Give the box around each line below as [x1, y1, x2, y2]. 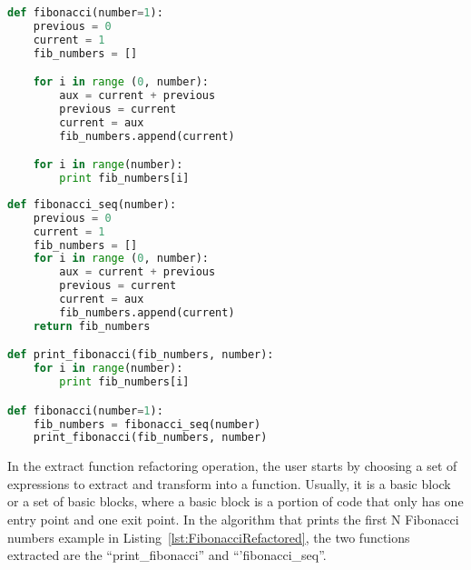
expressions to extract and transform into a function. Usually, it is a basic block [7, 474, 451, 493]
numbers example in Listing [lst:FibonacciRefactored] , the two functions [7, 527, 410, 546]
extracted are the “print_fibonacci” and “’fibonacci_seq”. [7, 545, 327, 565]
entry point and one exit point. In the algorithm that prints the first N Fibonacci [7, 510, 459, 529]
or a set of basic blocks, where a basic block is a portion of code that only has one [7, 492, 464, 511]
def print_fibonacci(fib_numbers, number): [7, 348, 274, 362]
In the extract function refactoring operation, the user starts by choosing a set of [7, 456, 457, 475]
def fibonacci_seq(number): [7, 197, 177, 211]
